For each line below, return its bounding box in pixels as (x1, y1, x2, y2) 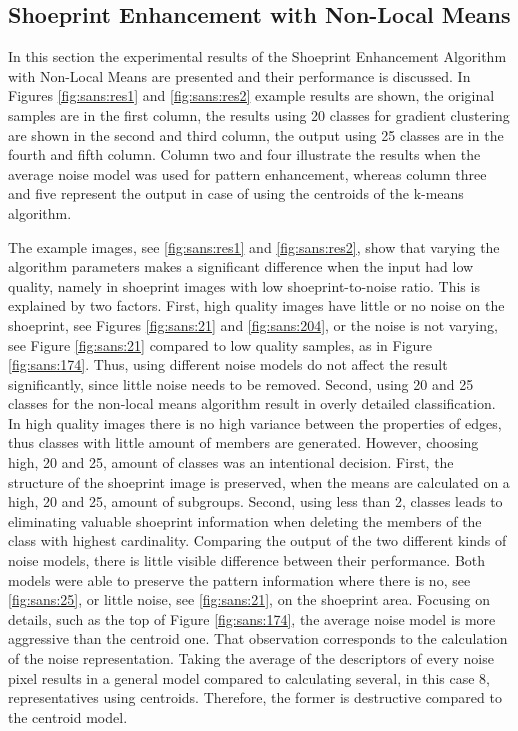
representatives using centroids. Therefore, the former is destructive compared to (8, 687, 502, 708)
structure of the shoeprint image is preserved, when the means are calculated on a (8, 471, 510, 492)
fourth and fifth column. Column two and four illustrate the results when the (8, 144, 481, 165)
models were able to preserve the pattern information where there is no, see (8, 569, 471, 590)
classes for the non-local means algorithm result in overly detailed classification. (8, 393, 496, 414)
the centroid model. (8, 706, 128, 727)
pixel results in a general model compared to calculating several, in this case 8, (8, 667, 490, 688)
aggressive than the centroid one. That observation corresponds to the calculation (8, 628, 508, 649)
